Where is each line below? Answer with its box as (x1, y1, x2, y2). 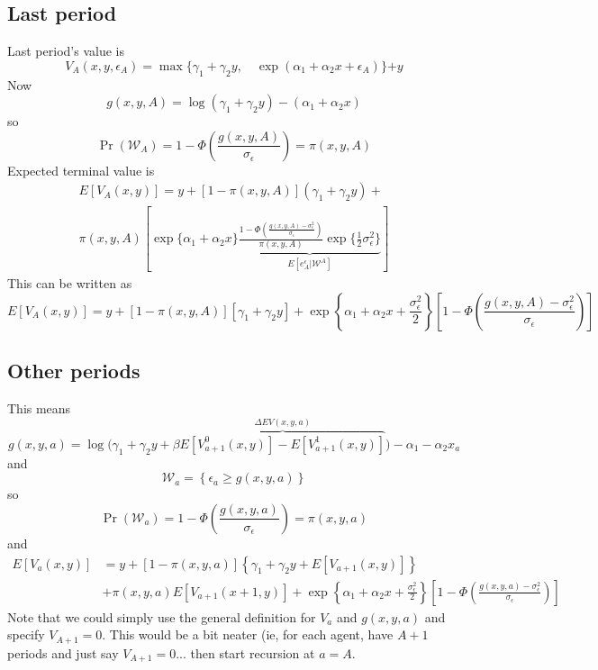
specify (7, 625, 45, 644)
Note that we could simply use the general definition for (7, 607, 316, 626)
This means (7, 398, 71, 417)
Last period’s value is (7, 41, 124, 60)
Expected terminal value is (7, 160, 155, 179)
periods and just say (7, 643, 119, 662)
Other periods (7, 356, 140, 384)
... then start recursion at (176, 643, 315, 662)
